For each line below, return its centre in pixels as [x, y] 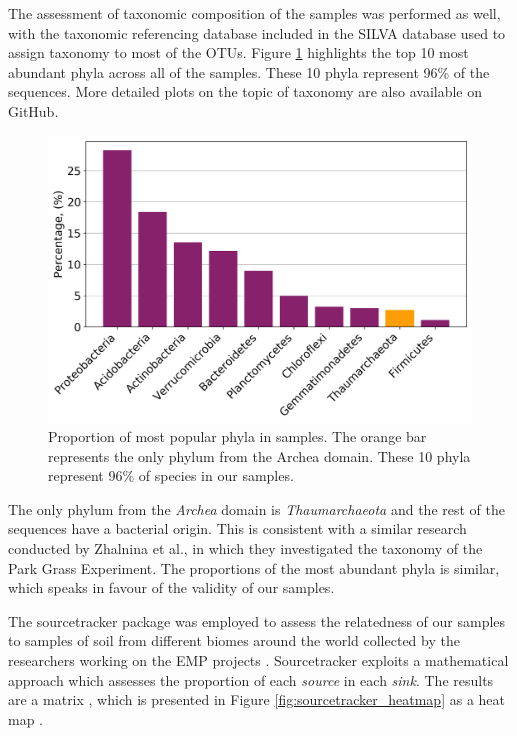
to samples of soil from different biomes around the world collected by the [234, 640]
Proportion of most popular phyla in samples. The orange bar [237, 436]
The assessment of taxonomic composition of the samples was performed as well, [254, 13]
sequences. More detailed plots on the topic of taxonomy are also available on [245, 91]
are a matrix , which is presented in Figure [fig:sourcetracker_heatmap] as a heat [256, 699]
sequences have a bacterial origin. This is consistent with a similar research [237, 528]
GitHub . [33, 110]
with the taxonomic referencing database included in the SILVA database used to [257, 32]
